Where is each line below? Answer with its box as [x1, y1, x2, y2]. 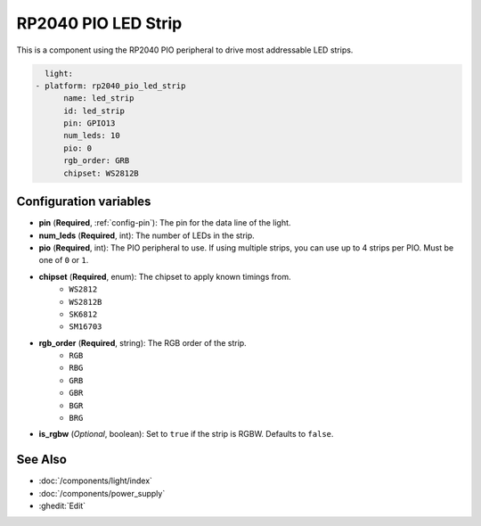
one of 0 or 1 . [38, 255, 89, 266]
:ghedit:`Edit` [38, 500, 86, 512]
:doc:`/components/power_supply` [38, 488, 166, 498]
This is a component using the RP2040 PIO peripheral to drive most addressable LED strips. [16, 45, 354, 55]
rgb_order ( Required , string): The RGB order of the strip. [38, 337, 247, 348]
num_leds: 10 [63, 130, 120, 141]
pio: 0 [63, 143, 93, 153]
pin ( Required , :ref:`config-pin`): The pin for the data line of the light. [38, 218, 291, 228]
